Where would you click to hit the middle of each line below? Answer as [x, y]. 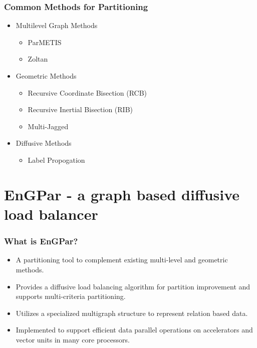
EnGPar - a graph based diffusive [122, 194]
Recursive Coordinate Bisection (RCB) [87, 92]
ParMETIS [45, 42]
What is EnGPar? [41, 241]
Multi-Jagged [48, 126]
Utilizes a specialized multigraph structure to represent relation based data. [132, 313]
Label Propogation [56, 159]
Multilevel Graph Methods [57, 25]
